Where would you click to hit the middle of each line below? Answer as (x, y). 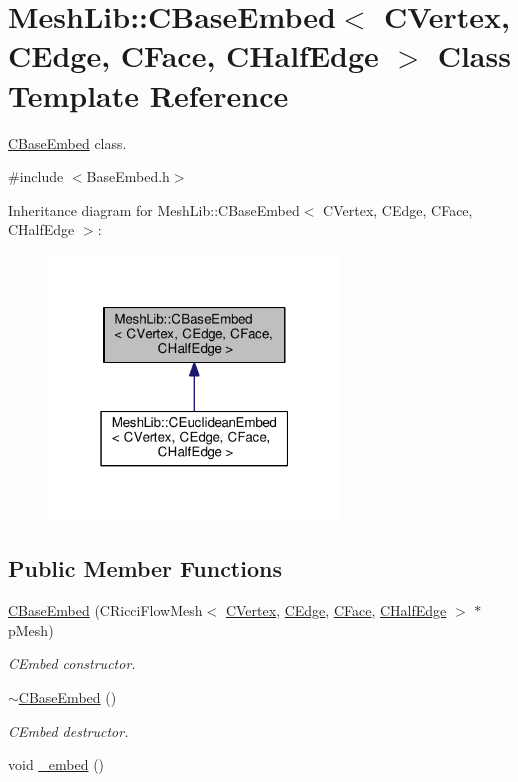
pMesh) (31, 629)
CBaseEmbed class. (67, 142)
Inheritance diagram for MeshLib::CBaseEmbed (154, 209)
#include (36, 176)
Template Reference (148, 94)
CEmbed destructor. (68, 730)
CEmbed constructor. (72, 663)
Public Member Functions (145, 568)
